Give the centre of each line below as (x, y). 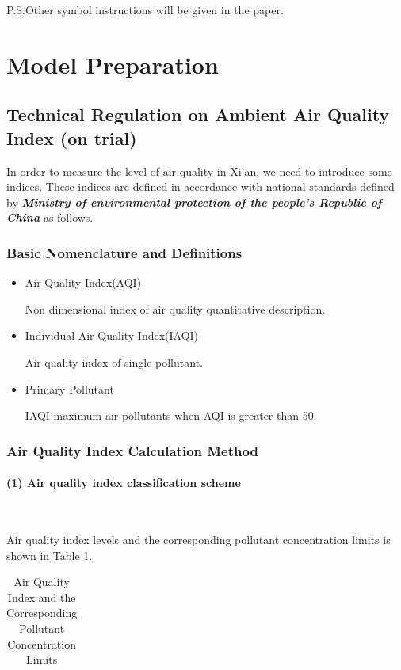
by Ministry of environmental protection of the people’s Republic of (194, 202)
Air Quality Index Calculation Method (132, 450)
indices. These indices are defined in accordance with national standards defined (200, 187)
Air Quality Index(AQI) (83, 282)
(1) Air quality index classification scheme (124, 483)
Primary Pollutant (69, 388)
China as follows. (50, 217)
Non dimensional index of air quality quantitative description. (175, 308)
